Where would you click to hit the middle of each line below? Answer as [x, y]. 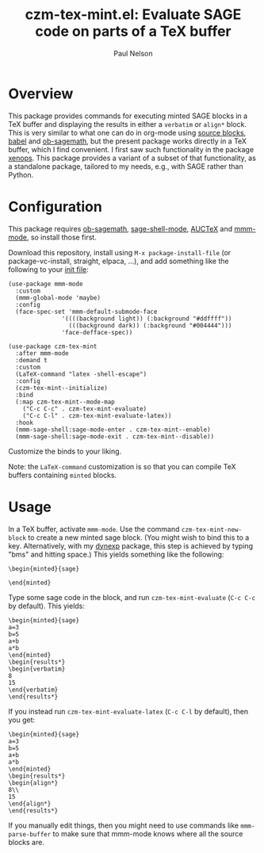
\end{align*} [30, 803]
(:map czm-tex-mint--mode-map [65, 402]
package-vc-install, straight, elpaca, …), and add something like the [119, 261]
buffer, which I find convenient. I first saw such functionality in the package [131, 149]
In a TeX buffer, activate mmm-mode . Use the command [94, 529]
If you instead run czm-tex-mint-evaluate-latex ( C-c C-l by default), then [128, 711]
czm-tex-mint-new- [212, 530]
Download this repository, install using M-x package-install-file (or [120, 252]
